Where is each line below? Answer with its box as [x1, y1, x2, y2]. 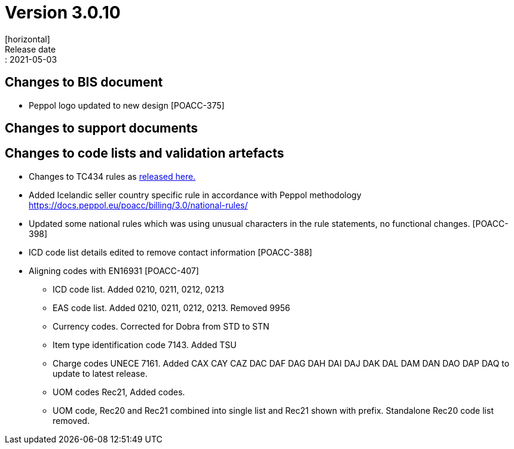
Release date [5, 44, 56, 54]
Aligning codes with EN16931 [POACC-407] [29, 265, 199, 276]
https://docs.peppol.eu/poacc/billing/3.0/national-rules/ [29, 199, 248, 210]
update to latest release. [53, 368, 148, 379]
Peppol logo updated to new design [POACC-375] [29, 100, 225, 110]
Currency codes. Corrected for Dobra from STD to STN [53, 321, 270, 331]
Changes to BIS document [5, 75, 163, 90]
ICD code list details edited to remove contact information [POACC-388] [29, 247, 313, 257]
